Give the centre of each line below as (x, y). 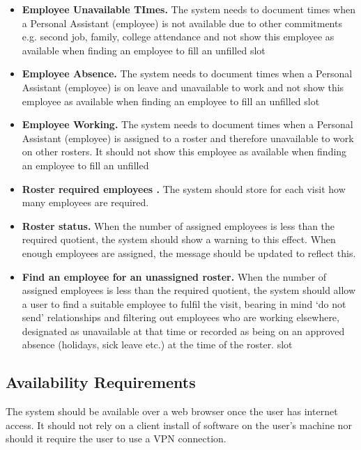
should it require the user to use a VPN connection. (116, 439)
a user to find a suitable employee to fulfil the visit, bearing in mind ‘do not (184, 303)
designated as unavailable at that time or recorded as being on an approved (183, 331)
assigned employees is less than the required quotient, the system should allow (189, 290)
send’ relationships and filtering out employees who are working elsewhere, (180, 317)
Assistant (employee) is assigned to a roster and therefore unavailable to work (188, 138)
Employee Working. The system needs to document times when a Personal (187, 124)
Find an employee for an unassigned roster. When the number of (174, 276)
